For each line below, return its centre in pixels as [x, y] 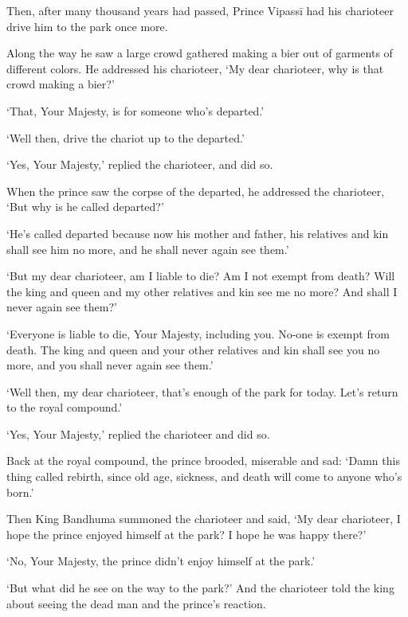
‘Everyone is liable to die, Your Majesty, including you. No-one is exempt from [198, 333]
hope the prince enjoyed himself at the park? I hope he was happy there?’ [186, 534]
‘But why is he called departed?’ [85, 207]
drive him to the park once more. [87, 26]
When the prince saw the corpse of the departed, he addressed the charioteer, [196, 191]
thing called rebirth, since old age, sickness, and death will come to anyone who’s [204, 476]
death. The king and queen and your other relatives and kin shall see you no [193, 349]
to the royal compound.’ [65, 407]
